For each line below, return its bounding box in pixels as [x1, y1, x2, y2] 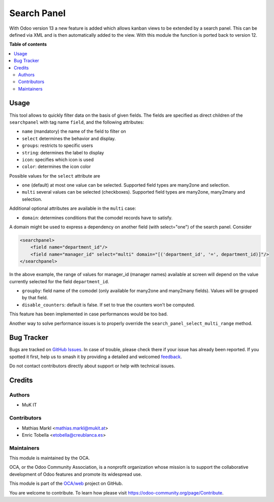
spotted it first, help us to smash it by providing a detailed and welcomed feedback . [9, 354, 182, 360]
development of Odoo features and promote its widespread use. [9, 471, 142, 477]
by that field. [22, 295, 48, 301]
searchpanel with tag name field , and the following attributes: [9, 119, 144, 125]
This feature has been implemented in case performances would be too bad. [9, 311, 168, 317]
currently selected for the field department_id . [9, 278, 109, 284]
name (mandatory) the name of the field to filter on [22, 128, 126, 134]
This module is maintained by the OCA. [9, 455, 90, 461]
